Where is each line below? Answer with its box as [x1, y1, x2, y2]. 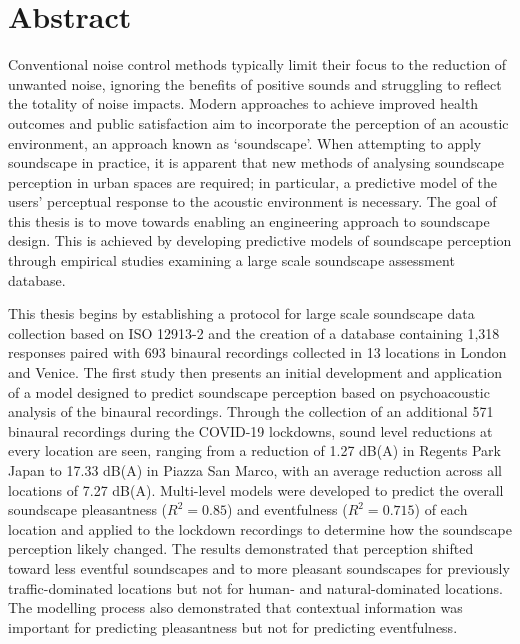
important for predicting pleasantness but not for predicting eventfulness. [8, 616, 458, 637]
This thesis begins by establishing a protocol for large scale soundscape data [8, 303, 475, 324]
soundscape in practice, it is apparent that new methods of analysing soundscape [8, 152, 505, 173]
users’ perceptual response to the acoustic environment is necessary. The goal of [8, 191, 497, 212]
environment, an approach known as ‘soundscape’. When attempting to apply [8, 132, 482, 153]
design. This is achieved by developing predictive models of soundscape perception [8, 230, 512, 251]
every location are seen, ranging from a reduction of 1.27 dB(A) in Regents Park [8, 440, 501, 461]
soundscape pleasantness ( [8, 499, 168, 520]
